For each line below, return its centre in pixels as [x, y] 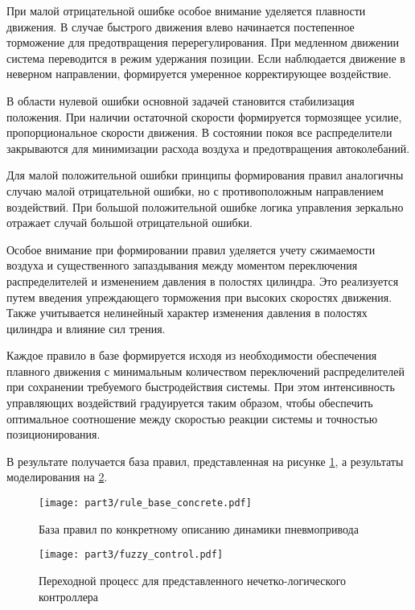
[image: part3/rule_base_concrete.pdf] [145, 503]
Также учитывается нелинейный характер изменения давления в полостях [187, 313]
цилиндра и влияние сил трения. [86, 328]
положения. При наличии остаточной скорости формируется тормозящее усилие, [204, 116]
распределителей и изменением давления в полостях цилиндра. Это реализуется [203, 280]
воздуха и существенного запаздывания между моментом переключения [182, 265]
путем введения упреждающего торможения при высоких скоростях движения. [199, 297]
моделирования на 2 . [57, 477]
